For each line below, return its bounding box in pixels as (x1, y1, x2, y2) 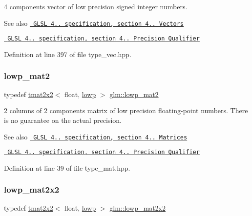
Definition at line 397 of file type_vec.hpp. (4, 49, 131, 59)
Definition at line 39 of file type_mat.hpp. (4, 162, 130, 173)
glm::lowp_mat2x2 (109, 202, 166, 213)
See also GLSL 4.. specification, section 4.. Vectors (4, 18, 184, 28)
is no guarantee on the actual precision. (4, 115, 122, 125)
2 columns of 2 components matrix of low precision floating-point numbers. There (4, 105, 248, 116)
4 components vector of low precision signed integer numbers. (4, 1, 188, 11)
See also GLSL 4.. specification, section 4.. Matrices (4, 131, 188, 141)
